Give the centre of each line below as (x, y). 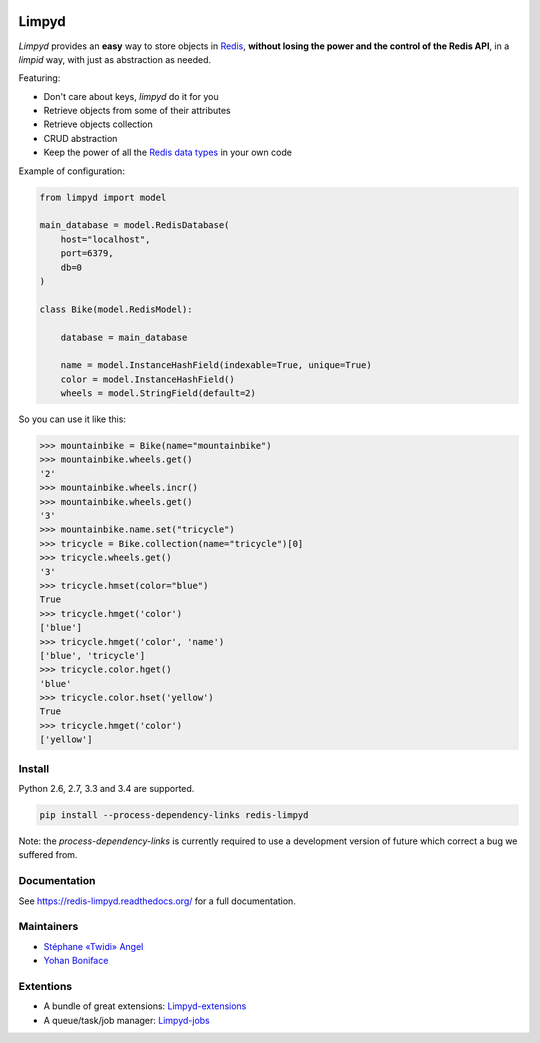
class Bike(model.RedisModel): (116, 309)
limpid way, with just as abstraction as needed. (115, 59)
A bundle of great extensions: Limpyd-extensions (145, 1006)
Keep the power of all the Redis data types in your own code (167, 152)
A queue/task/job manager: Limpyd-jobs (126, 1020)
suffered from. (48, 855)
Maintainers (48, 927)
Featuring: (39, 78)
